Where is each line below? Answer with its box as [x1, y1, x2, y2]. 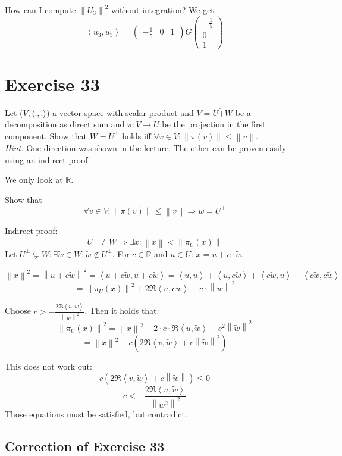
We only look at [5, 173, 63, 186]
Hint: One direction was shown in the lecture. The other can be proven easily [5, 142, 287, 154]
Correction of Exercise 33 [5, 436, 165, 455]
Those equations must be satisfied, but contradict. [5, 407, 187, 420]
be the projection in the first [162, 118, 266, 130]
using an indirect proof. [5, 153, 90, 165]
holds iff [122, 129, 151, 142]
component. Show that [5, 129, 87, 142]
